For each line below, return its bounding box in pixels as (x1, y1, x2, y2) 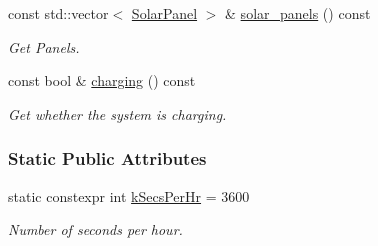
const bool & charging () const (8, 70, 196, 91)
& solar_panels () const (225, 3, 371, 23)
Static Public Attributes (8, 146, 207, 171)
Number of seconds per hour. (8, 219, 183, 240)
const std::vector (8, 3, 109, 23)
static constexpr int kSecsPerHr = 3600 (8, 185, 250, 206)
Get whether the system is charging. (8, 103, 227, 124)
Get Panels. (8, 36, 80, 57)
